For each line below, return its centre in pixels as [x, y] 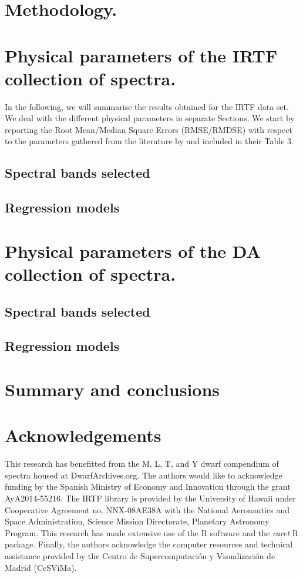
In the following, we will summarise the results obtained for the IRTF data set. [147, 106]
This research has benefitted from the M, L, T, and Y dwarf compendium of [142, 464]
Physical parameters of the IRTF [141, 55]
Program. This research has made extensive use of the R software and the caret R [152, 532]
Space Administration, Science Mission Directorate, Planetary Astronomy [137, 521]
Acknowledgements [83, 435]
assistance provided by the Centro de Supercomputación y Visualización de [140, 556]
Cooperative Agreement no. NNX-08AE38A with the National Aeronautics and [147, 509]
